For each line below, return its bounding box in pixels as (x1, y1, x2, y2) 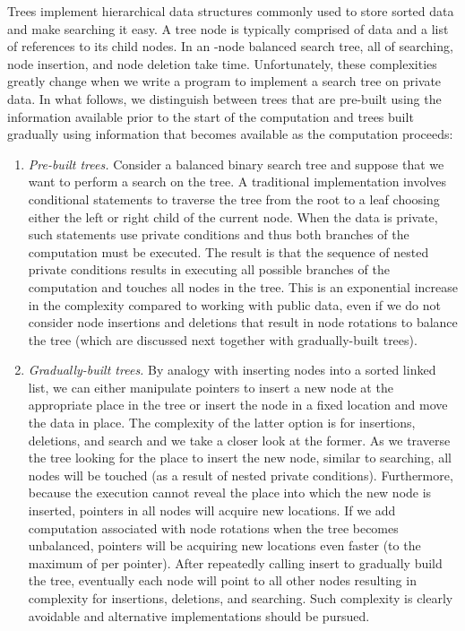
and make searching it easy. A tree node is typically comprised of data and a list (7, 19, 449, 38)
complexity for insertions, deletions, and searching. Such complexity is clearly (28, 589, 453, 607)
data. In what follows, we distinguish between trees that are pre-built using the (7, 89, 442, 108)
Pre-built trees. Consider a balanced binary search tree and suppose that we (28, 154, 444, 173)
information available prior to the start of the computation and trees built (7, 107, 414, 125)
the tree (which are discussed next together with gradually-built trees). (28, 330, 418, 349)
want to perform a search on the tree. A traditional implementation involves (28, 172, 447, 191)
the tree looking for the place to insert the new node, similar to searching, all (28, 448, 452, 467)
